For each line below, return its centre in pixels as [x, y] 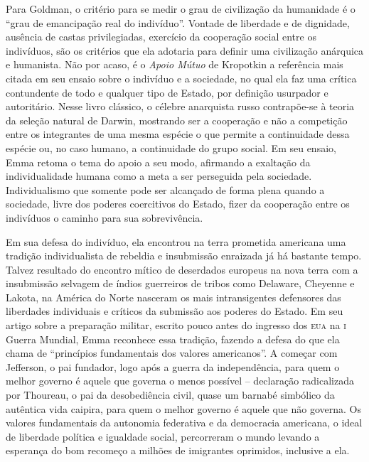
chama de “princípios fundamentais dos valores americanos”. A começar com [172, 353]
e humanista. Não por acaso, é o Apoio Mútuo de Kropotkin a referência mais [175, 64]
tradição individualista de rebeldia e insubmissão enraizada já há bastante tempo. [184, 256]
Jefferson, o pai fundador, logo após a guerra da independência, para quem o [173, 366]
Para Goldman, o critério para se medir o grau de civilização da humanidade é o [181, 9]
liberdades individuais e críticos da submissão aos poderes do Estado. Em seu [175, 311]
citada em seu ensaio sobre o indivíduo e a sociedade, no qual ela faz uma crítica [181, 78]
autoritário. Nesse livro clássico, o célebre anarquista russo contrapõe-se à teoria [180, 106]
